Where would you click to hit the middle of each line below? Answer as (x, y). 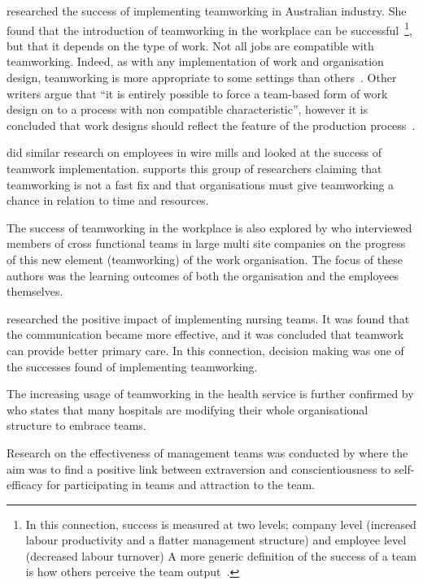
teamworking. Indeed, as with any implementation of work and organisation (195, 61)
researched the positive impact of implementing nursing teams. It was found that (208, 318)
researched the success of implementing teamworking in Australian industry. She (207, 11)
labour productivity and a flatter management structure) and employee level (216, 540)
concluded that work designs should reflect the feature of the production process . (211, 125)
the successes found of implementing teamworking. (132, 366)
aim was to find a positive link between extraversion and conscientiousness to (199, 468)
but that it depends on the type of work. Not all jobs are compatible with (190, 45)
